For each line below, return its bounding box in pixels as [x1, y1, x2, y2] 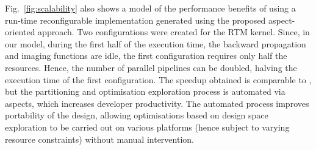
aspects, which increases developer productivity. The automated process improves [5, 97, 309, 109]
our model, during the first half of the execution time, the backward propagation [5, 37, 306, 50]
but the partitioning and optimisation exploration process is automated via [5, 85, 285, 98]
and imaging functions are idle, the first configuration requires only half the [5, 49, 287, 62]
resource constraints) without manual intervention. [5, 132, 194, 145]
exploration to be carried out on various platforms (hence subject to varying [5, 120, 290, 133]
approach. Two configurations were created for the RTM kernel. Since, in [38, 26, 310, 38]
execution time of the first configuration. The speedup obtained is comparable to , [5, 73, 312, 86]
